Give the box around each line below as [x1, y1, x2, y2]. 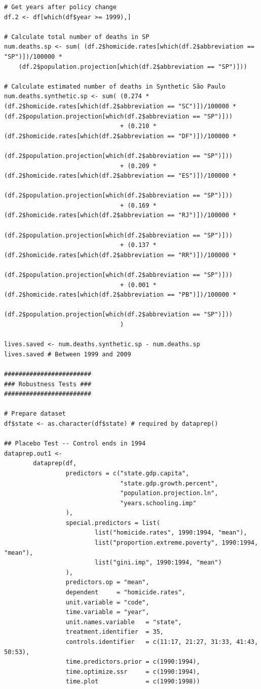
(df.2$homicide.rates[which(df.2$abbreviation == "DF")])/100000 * [4, 132, 237, 140]
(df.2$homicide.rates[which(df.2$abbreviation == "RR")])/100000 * [4, 251, 237, 259]
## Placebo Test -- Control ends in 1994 [4, 440, 146, 448]
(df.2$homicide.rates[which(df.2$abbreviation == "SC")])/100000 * [4, 102, 237, 110]
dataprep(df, [33, 460, 77, 467]
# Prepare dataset [4, 410, 66, 418]
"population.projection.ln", [120, 490, 218, 497]
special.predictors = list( [65, 519, 160, 526]
